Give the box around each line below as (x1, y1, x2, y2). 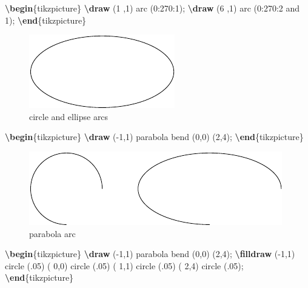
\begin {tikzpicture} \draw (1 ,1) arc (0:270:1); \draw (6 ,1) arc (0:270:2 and (5, 2, 300, 14)
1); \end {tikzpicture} (5, 13, 87, 26)
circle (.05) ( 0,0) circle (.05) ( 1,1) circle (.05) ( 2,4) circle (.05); (5, 259, 244, 272)
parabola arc (29, 227, 76, 239)
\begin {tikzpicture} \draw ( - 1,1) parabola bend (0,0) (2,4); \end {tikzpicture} (5, 130, 304, 143)
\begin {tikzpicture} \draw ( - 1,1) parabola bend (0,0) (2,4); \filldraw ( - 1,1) (5, 247, 295, 260)
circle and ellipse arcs (29, 110, 109, 122)
